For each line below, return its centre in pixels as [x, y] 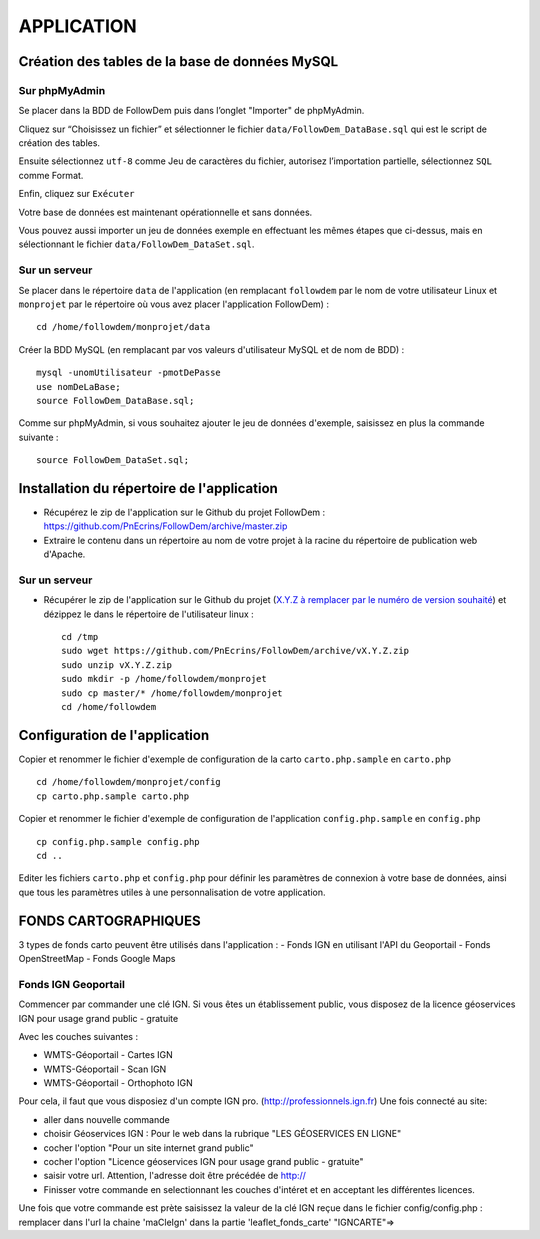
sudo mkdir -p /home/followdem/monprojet [164, 679]
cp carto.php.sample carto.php [113, 796]
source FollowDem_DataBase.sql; [115, 400]
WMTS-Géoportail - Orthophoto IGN [118, 1083]
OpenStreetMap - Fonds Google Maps [97, 958]
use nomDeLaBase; [78, 386]
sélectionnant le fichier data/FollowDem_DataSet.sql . [136, 244]
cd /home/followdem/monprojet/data [123, 327]
